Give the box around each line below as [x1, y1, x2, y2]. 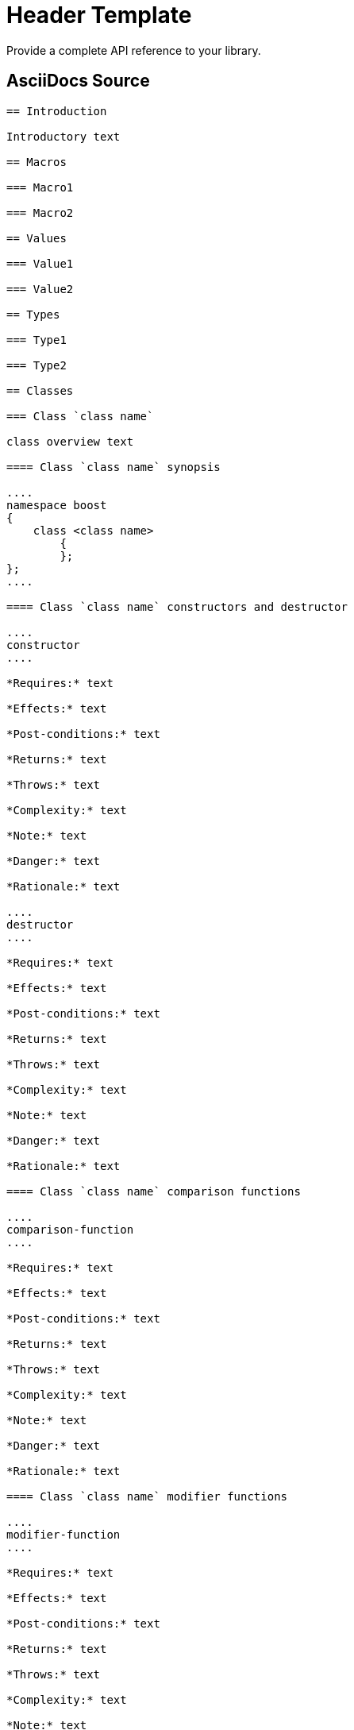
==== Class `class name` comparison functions [6, 1184, 301, 1198]
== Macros [6, 155, 67, 168]
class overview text [6, 434, 134, 448]
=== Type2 [6, 358, 67, 372]
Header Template [6, 2, 192, 29]
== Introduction [6, 104, 107, 118]
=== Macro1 [6, 180, 74, 194]
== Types [6, 307, 60, 321]
